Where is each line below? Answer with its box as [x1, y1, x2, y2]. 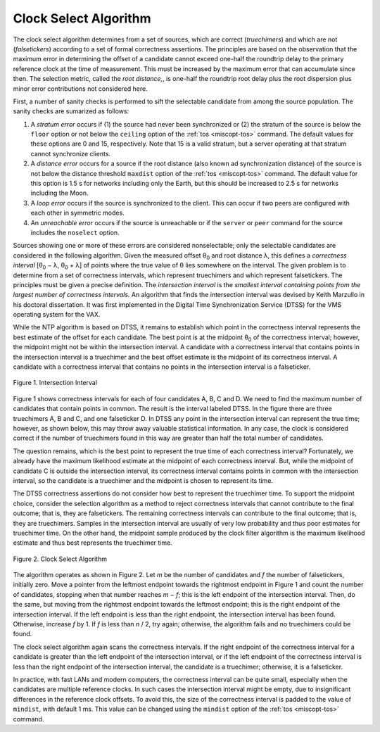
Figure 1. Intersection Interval [13, 379, 98, 387]
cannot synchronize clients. [30, 149, 111, 158]
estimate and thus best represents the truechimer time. [13, 538, 172, 547]
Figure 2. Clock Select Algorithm [13, 555, 107, 563]
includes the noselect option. [30, 228, 120, 236]
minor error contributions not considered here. [13, 84, 148, 93]
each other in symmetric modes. [30, 208, 125, 217]
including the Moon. [30, 189, 89, 197]
